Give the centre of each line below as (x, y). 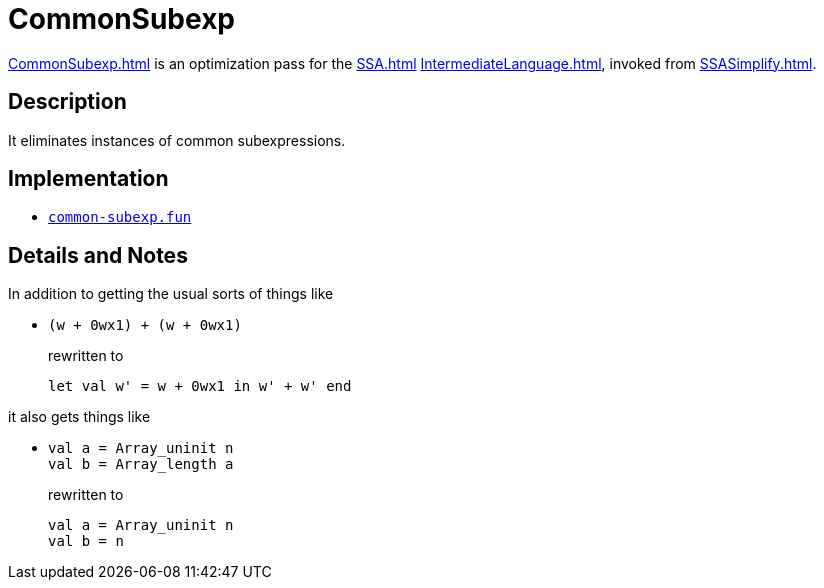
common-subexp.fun (120, 217)
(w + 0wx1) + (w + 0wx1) (145, 325)
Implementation (88, 179)
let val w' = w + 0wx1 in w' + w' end (200, 386)
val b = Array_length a (141, 464)
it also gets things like (79, 417)
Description (67, 102)
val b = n (86, 541)
